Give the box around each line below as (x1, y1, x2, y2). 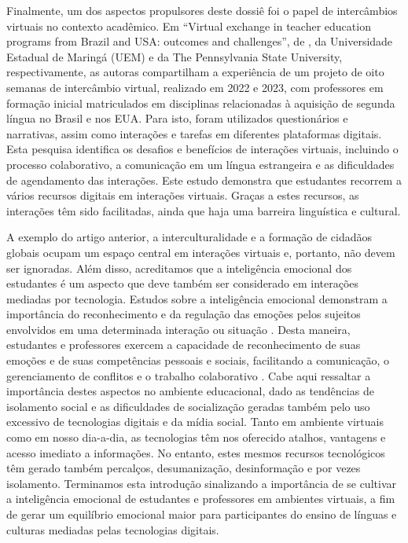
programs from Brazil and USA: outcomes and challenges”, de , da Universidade (6, 33, 393, 50)
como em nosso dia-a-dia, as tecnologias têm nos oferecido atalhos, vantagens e (6, 429, 386, 446)
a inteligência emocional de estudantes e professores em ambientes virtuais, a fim (6, 490, 395, 507)
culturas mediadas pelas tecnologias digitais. (6, 521, 219, 537)
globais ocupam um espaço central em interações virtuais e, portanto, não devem (6, 244, 395, 260)
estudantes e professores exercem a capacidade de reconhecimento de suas (6, 336, 361, 353)
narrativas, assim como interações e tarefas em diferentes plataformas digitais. (6, 125, 382, 141)
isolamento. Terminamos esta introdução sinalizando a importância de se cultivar (6, 475, 396, 491)
